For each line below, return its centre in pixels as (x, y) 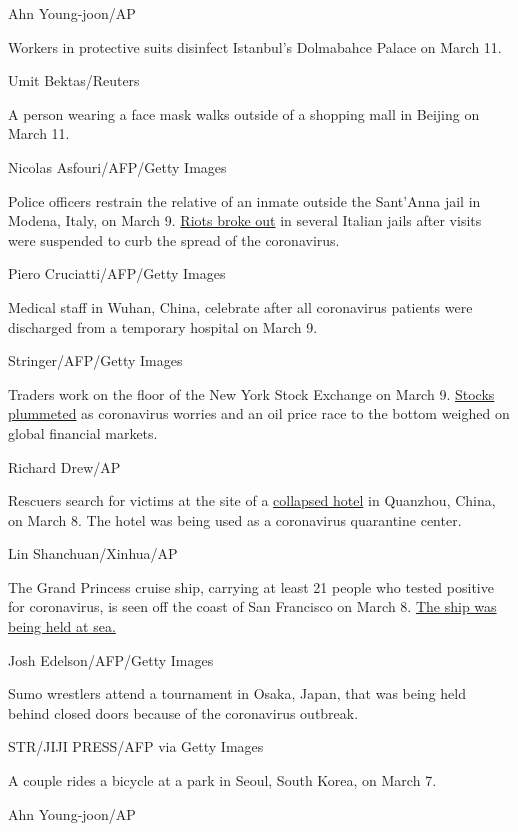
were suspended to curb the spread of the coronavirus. (174, 239)
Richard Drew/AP (64, 466)
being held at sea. (62, 626)
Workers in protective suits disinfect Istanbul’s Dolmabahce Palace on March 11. (255, 46)
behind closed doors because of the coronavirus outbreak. (183, 712)
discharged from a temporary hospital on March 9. (163, 326)
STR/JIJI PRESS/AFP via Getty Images (136, 746)
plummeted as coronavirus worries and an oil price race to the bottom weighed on (259, 413)
